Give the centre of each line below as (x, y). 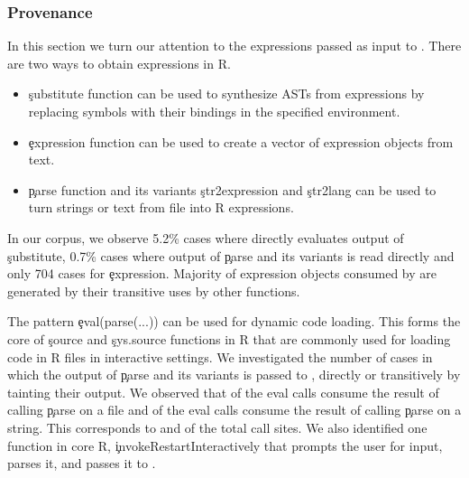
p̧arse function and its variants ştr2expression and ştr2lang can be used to (232, 189)
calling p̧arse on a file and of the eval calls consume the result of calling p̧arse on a (234, 410)
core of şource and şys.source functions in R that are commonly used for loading (229, 338)
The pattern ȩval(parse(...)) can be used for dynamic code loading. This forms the (234, 321)
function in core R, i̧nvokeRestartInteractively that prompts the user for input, (225, 445)
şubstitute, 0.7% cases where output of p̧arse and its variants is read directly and (231, 255)
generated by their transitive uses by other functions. (154, 291)
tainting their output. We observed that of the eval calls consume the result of (223, 392)
